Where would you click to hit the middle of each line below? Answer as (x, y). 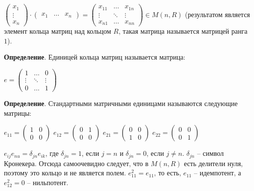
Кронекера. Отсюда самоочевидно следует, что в (76, 163)
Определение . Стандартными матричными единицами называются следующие (121, 103)
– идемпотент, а (218, 173)
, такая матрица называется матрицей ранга (183, 31)
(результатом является (217, 14)
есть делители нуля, (213, 163)
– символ (210, 153)
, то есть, (168, 173)
